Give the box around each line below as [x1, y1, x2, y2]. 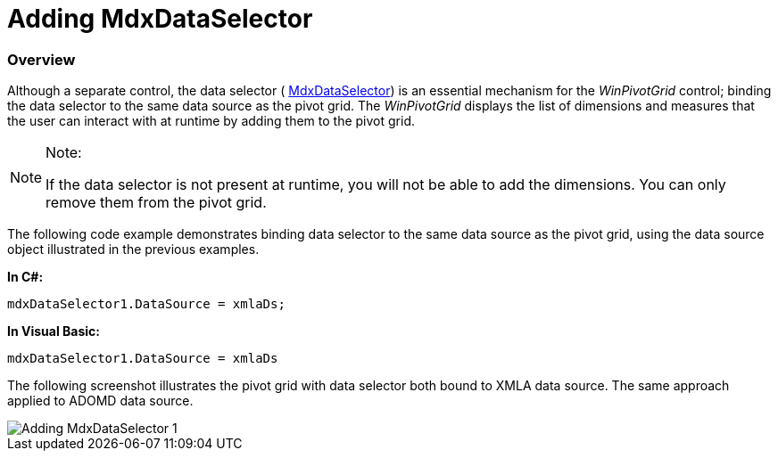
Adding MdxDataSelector [7, 4, 313, 34]
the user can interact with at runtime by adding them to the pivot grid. [7, 113, 416, 129]
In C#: [7, 269, 44, 285]
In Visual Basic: [7, 323, 100, 339]
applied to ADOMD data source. [7, 393, 194, 409]
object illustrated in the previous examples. [7, 241, 260, 258]
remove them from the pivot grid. [46, 193, 267, 212]
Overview [7, 50, 76, 69]
